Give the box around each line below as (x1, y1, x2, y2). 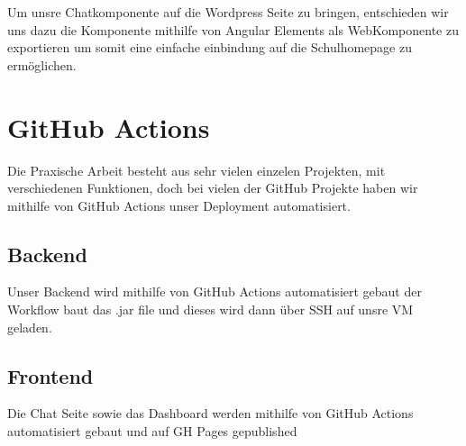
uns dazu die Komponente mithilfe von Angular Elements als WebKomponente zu (7, 20, 459, 39)
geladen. (7, 317, 52, 336)
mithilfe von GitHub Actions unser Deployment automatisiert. (7, 196, 351, 214)
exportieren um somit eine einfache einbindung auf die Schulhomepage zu (7, 38, 412, 57)
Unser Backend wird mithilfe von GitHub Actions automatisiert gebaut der (7, 282, 422, 301)
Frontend (7, 361, 94, 389)
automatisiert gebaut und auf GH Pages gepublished (7, 422, 297, 441)
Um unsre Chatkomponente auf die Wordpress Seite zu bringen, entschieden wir (7, 3, 449, 21)
